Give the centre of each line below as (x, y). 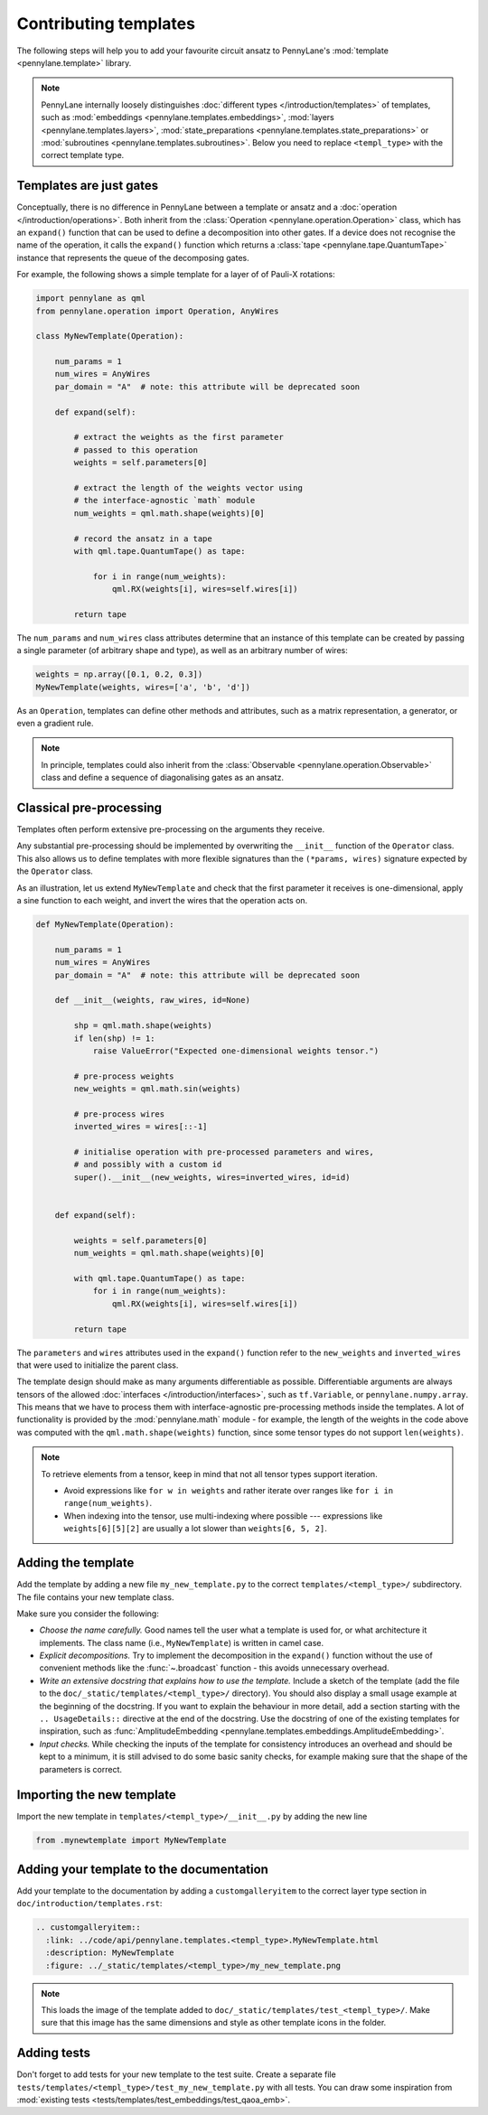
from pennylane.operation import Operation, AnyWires (157, 311)
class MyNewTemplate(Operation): (110, 336)
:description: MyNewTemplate (110, 1953)
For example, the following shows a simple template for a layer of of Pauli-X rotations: (176, 275)
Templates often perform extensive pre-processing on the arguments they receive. (171, 829)
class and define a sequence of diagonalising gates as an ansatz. (163, 778)
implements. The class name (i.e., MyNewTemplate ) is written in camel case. (182, 1642)
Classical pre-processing (89, 808)
